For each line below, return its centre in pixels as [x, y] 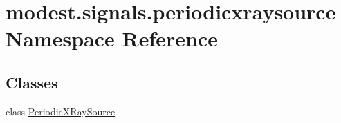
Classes [32, 82]
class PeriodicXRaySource [61, 111]
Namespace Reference [112, 38]
